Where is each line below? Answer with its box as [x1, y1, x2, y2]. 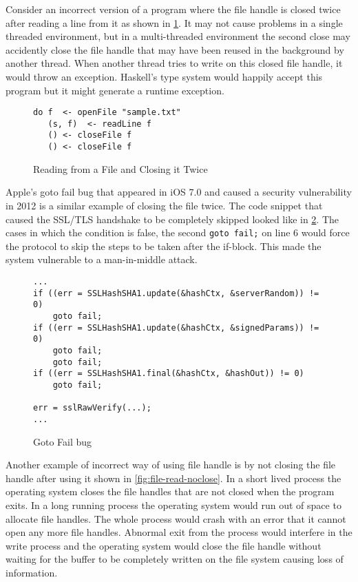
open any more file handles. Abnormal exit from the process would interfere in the [6, 525, 352, 539]
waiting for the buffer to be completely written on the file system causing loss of [6, 552, 344, 566]
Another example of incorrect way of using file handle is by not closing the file [6, 457, 336, 472]
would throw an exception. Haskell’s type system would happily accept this [6, 69, 323, 83]
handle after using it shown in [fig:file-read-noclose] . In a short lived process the [6, 470, 341, 485]
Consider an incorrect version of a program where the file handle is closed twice [6, 2, 341, 16]
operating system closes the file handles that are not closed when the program [6, 484, 335, 499]
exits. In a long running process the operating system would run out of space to [6, 497, 341, 512]
